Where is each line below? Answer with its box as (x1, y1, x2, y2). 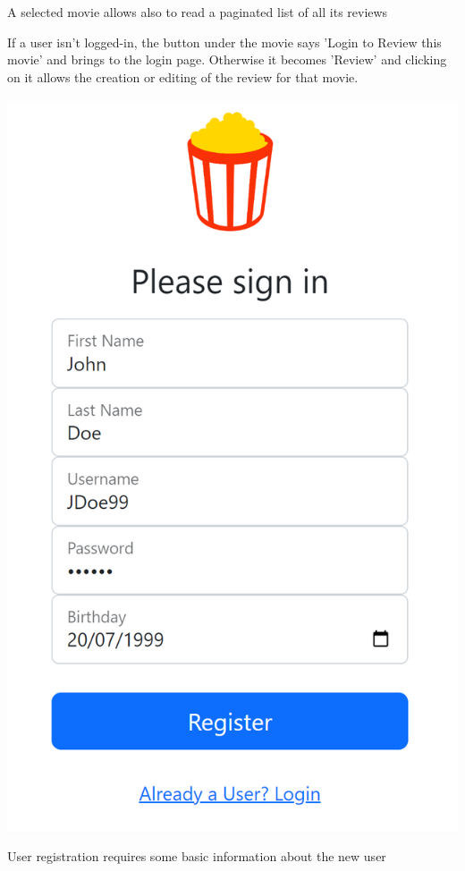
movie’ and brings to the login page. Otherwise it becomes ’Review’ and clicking (7, 50, 447, 69)
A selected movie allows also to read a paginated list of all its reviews (7, 3, 388, 21)
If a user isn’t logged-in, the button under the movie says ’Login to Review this (7, 32, 442, 51)
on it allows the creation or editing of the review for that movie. (7, 67, 359, 86)
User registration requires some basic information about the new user (7, 847, 386, 866)
